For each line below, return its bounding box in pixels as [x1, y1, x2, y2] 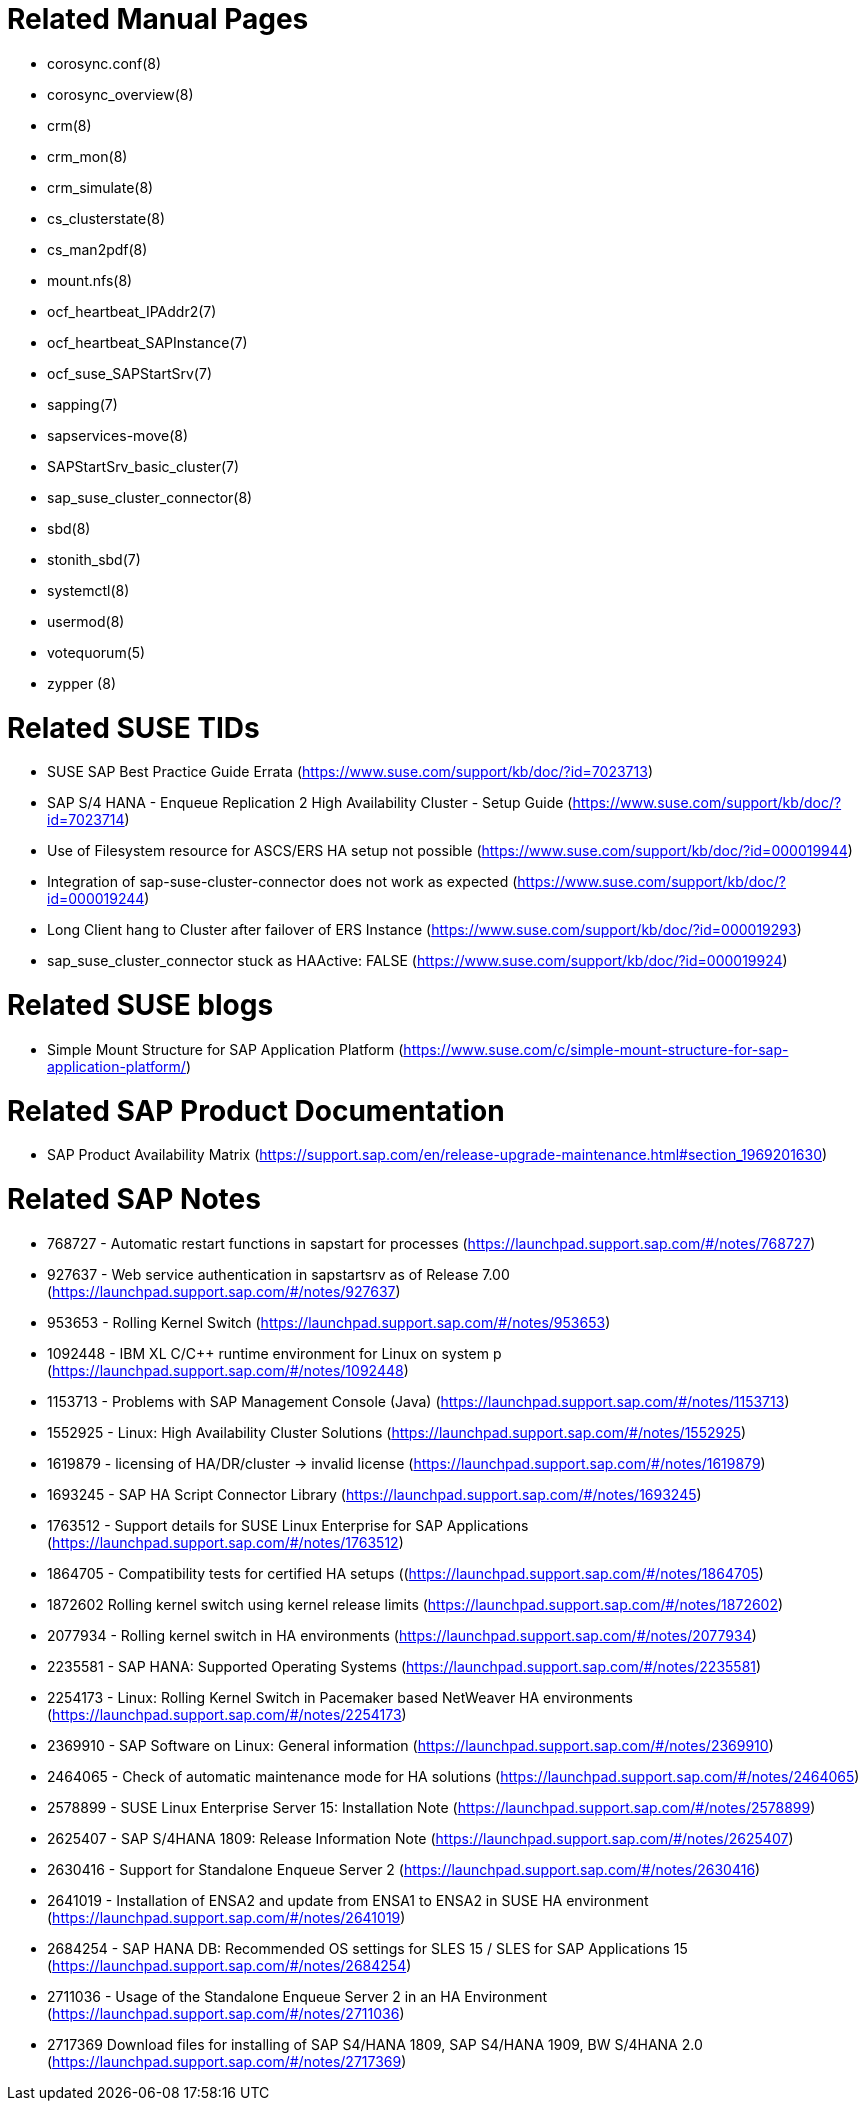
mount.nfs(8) [47, 271, 133, 289]
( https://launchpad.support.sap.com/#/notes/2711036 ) [47, 2004, 405, 2022]
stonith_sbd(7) [47, 550, 141, 568]
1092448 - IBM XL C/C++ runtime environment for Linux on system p [47, 1344, 502, 1362]
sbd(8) [47, 519, 91, 537]
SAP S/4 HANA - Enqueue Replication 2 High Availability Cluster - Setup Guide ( [47, 794, 573, 812]
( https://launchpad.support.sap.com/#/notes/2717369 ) [47, 2052, 407, 2070]
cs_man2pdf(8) [47, 240, 148, 258]
